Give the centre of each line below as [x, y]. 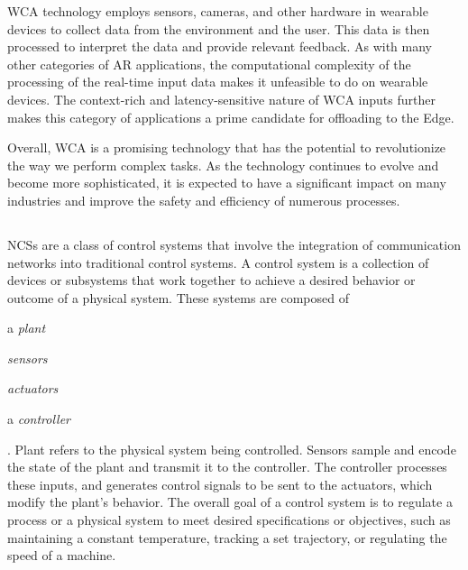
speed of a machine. [62, 555]
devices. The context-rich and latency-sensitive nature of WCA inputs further [221, 99]
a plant [27, 328]
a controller [39, 419]
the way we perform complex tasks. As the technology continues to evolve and [223, 165]
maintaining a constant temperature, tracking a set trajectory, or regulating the [227, 537]
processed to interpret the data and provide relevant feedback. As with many [220, 46]
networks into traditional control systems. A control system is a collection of [218, 262]
